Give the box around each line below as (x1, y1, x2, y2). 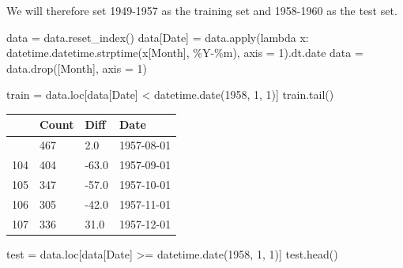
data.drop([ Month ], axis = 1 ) (6, 59, 147, 76)
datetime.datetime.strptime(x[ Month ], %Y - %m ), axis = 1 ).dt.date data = (6, 44, 363, 61)
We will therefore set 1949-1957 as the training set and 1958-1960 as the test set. (6, 2, 397, 18)
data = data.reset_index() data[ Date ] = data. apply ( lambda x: (6, 28, 309, 45)
